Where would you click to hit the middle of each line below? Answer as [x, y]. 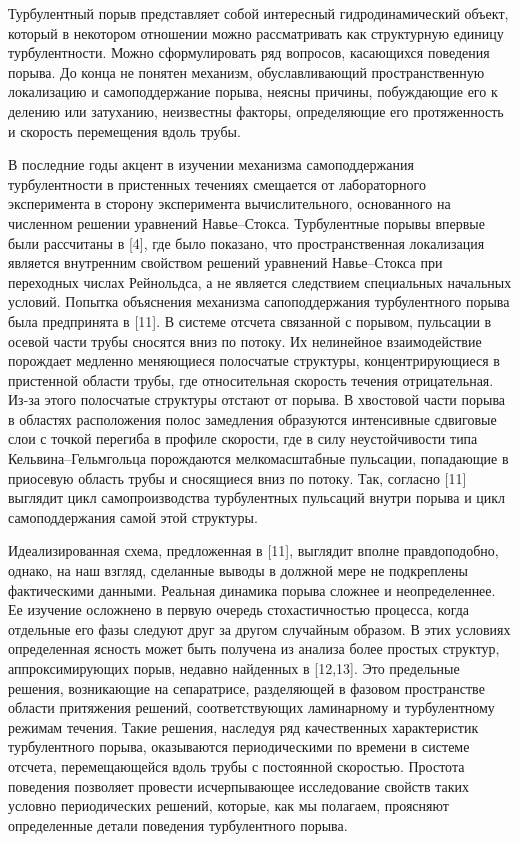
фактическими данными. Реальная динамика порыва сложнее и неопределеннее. [252, 589]
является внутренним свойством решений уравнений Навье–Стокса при [225, 262]
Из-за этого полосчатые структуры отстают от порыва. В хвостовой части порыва [257, 399]
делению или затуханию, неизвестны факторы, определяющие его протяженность [256, 110]
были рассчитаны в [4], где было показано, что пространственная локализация [246, 242]
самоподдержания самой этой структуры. [133, 516]
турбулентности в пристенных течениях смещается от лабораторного [217, 183]
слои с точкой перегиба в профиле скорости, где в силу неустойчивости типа [243, 438]
